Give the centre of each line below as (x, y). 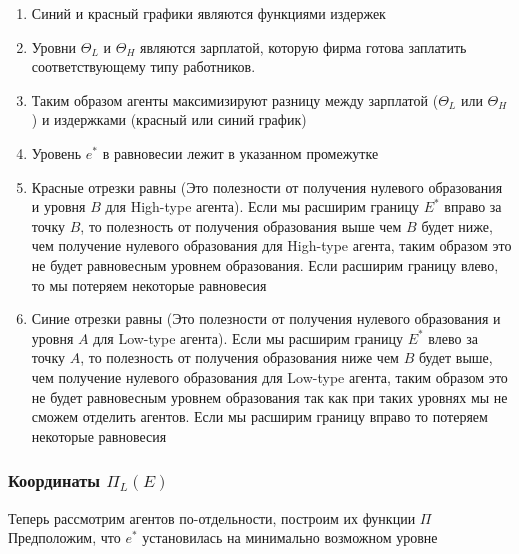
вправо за (473, 206)
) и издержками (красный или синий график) (169, 119)
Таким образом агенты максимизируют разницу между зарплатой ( (235, 99)
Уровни (54, 46)
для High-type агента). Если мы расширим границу (262, 206)
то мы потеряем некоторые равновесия (149, 284)
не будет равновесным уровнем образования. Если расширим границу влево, (265, 264)
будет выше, (455, 357)
